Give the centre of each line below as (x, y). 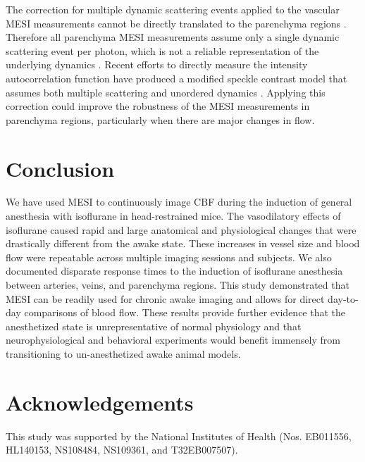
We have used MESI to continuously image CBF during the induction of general (179, 202)
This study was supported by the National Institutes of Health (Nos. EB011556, (179, 436)
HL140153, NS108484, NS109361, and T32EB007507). (122, 450)
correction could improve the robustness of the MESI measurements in (158, 106)
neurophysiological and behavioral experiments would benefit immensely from (173, 340)
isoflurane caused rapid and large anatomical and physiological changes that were (181, 229)
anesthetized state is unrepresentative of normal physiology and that (154, 326)
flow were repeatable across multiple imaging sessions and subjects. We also (169, 257)
